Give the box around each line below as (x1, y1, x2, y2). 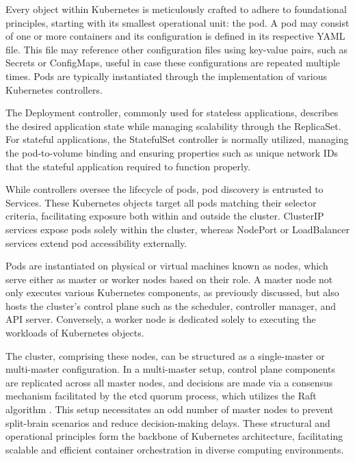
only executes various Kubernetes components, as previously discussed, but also (5, 285, 339, 300)
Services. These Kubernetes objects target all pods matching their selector (5, 195, 317, 209)
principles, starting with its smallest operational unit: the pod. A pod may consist (5, 15, 350, 29)
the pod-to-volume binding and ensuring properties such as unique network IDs (5, 145, 339, 159)
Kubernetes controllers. (5, 82, 103, 96)
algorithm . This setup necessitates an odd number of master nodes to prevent (5, 402, 334, 417)
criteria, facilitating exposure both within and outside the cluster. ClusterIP (5, 209, 324, 223)
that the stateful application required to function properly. (5, 159, 251, 173)
